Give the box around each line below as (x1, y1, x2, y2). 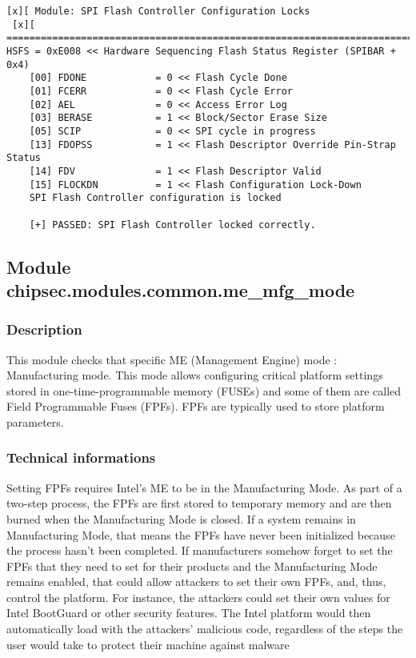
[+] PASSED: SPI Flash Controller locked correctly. (29, 219, 316, 231)
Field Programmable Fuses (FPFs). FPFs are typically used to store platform (6, 398, 385, 415)
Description (6, 319, 82, 339)
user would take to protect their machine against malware (6, 636, 290, 652)
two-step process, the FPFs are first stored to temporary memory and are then (6, 495, 392, 512)
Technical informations (6, 447, 156, 467)
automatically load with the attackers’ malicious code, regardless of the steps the (6, 620, 403, 637)
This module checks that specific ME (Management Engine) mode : (6, 351, 338, 367)
